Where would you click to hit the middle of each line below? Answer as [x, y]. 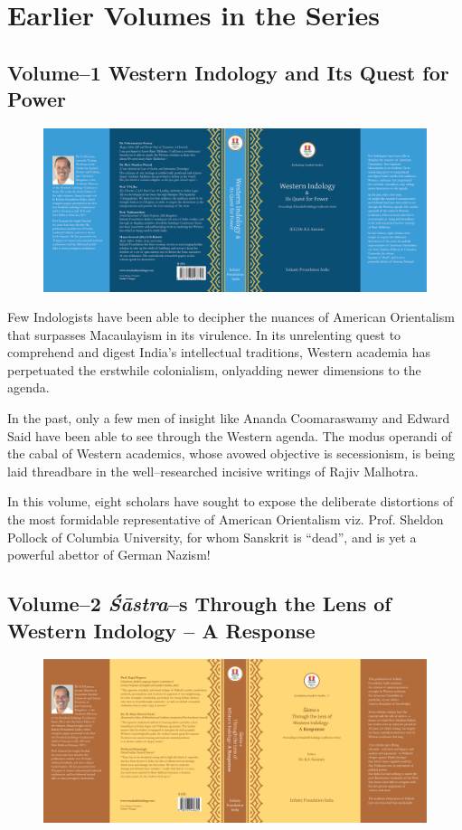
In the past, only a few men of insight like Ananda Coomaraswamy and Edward [229, 418]
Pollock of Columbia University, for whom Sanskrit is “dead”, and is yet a [212, 537]
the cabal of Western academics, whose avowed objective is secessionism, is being [231, 453]
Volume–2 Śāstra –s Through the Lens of [199, 604]
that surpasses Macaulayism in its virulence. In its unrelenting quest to [204, 334]
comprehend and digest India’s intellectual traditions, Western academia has [219, 352]
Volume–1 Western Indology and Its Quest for [228, 72]
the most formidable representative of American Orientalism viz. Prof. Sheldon [226, 519]
